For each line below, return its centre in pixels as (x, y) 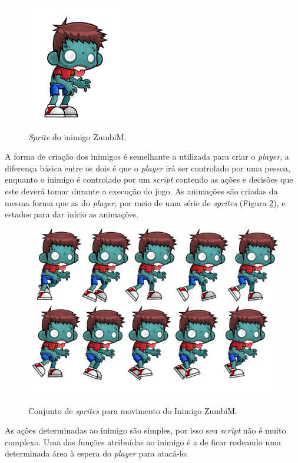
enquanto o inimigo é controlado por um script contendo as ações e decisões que (149, 179)
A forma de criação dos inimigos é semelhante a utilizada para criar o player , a (147, 156)
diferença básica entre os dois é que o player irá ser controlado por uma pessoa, (148, 168)
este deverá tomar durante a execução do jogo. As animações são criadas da (141, 191)
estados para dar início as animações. (72, 214)
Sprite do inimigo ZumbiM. (77, 136)
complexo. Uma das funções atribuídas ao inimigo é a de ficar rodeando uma (143, 441)
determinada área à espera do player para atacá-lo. (97, 453)
